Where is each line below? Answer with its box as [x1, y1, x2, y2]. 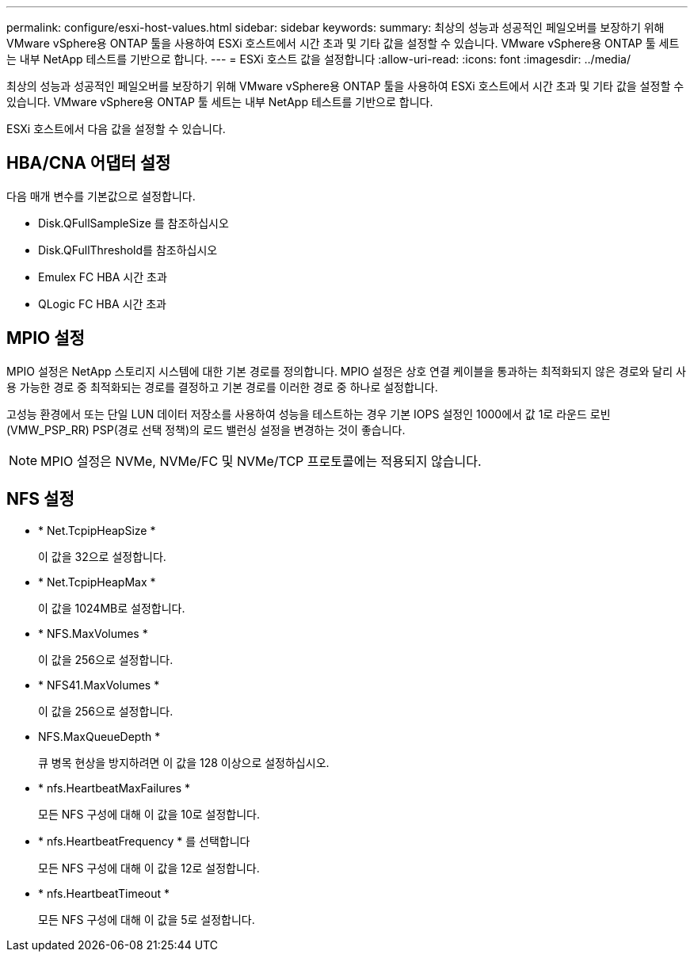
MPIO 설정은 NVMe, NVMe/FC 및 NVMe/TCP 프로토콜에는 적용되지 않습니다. [40, 452, 482, 469]
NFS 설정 [6, 489, 74, 510]
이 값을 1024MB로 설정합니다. [38, 601, 185, 615]
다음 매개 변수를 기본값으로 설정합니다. [6, 189, 196, 203]
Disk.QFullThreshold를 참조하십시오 [38, 242, 218, 257]
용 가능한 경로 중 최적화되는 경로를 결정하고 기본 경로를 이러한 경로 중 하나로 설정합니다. [6, 380, 438, 394]
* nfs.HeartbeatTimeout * [38, 886, 170, 900]
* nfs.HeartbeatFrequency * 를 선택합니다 [38, 834, 250, 848]
